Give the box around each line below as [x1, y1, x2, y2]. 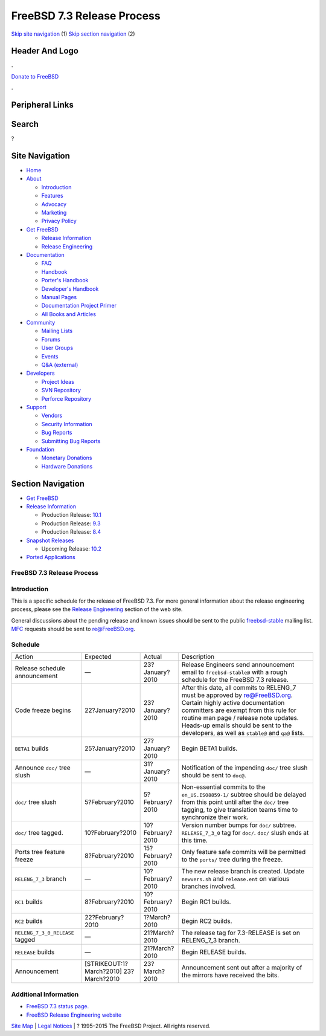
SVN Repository [41, 387, 81, 394]
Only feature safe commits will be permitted [181, 848, 306, 856]
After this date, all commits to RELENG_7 [181, 684, 296, 692]
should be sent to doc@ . [181, 771, 247, 780]
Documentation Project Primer [41, 302, 117, 309]
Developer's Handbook [41, 285, 99, 293]
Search [11, 119, 39, 129]
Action [14, 653, 34, 661]
